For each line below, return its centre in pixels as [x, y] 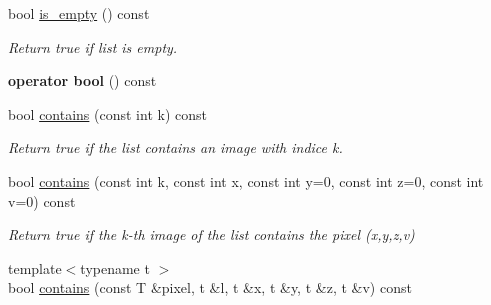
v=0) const [42, 200]
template [35, 267]
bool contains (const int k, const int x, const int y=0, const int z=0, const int [246, 180]
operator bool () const [82, 80]
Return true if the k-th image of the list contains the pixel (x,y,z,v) [211, 234]
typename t [115, 267]
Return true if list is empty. [93, 46]
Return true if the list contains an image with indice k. [175, 147]
